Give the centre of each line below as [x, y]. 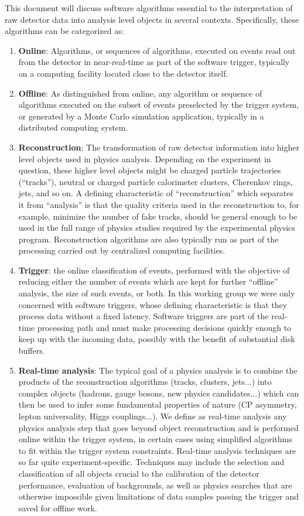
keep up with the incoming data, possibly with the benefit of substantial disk [157, 339]
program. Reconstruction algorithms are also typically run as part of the [148, 239]
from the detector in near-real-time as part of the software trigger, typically [154, 62]
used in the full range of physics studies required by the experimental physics [157, 228]
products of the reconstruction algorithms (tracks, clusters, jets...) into [145, 382]
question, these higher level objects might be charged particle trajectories [150, 170]
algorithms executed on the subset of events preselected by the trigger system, [158, 105]
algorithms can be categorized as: [64, 31]
